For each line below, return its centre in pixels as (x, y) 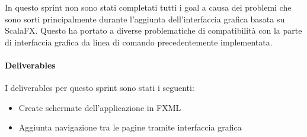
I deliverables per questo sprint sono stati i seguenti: (100, 88)
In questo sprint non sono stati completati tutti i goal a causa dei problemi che (148, 7)
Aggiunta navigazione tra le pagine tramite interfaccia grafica (130, 127)
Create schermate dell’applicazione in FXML (100, 107)
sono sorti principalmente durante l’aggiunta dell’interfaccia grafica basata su (145, 19)
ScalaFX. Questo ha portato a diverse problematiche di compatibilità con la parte (153, 30)
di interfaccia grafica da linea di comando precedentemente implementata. (139, 42)
